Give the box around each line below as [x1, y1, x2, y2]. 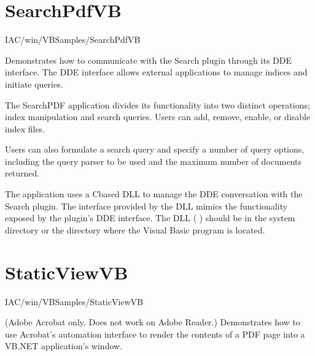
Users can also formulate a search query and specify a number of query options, [5, 143, 305, 156]
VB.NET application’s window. [5, 339, 123, 352]
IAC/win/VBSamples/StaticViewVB [5, 295, 144, 308]
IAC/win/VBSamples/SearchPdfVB [5, 33, 141, 46]
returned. [5, 167, 40, 180]
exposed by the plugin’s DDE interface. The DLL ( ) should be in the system [5, 211, 295, 224]
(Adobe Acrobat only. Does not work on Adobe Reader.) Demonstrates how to [5, 316, 300, 328]
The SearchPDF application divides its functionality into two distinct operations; [5, 98, 310, 111]
